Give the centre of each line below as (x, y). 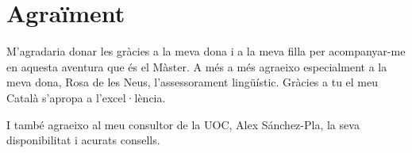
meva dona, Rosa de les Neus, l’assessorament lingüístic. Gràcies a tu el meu (193, 82)
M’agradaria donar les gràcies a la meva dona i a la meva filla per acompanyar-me (206, 51)
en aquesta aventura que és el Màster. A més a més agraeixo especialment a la (197, 66)
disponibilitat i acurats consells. (83, 140)
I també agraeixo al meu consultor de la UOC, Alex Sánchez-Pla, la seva (183, 124)
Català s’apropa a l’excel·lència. (86, 97)
